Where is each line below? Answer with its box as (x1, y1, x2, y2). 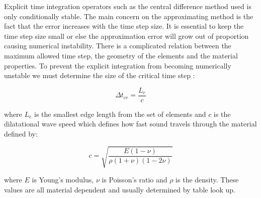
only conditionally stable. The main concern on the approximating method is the (4, 11, 253, 21)
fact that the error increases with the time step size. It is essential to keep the (4, 21, 244, 31)
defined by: (4, 128, 38, 139)
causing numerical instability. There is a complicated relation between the (4, 40, 231, 51)
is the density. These (176, 174, 239, 185)
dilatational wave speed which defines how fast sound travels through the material (4, 118, 257, 129)
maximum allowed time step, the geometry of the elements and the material (4, 50, 238, 60)
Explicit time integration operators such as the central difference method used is (4, 1, 251, 11)
